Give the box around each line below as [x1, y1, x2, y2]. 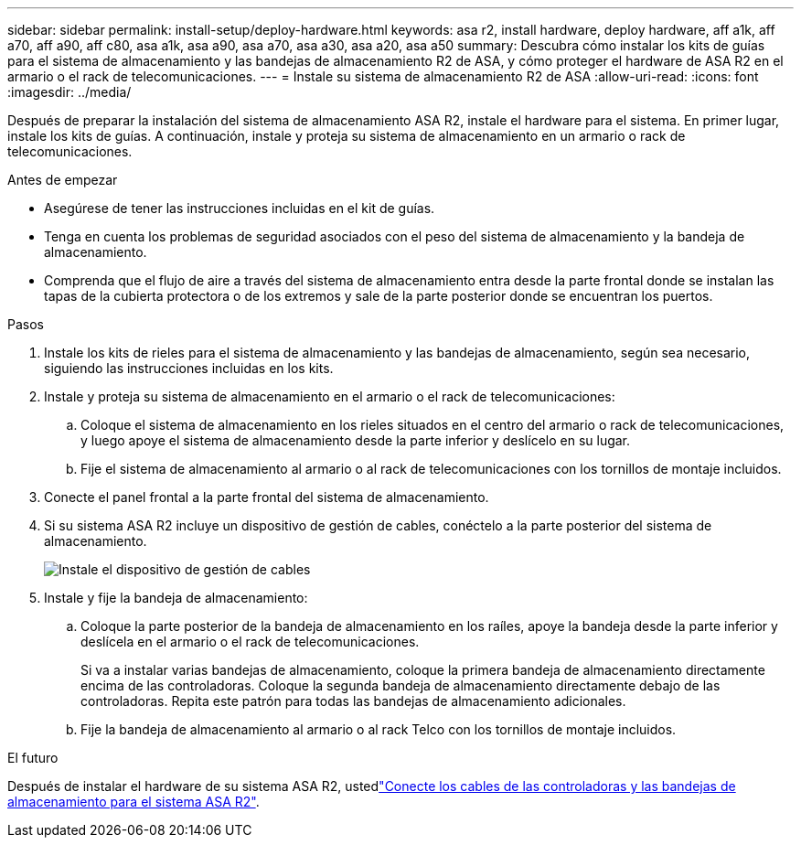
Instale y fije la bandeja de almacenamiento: [44, 590, 308, 605]
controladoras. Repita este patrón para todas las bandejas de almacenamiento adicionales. [80, 693, 626, 709]
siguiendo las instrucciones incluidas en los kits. [44, 360, 334, 376]
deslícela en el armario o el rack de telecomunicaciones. [80, 634, 420, 649]
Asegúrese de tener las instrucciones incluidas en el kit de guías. [44, 200, 435, 216]
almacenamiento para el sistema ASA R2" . [7, 794, 260, 809]
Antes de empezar [7, 172, 118, 187]
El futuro [7, 750, 59, 765]
